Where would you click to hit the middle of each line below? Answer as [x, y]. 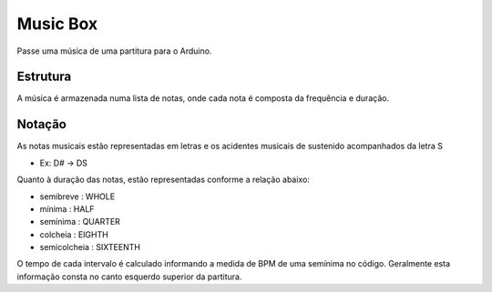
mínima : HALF [67, 208]
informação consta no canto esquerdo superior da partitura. [129, 277]
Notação [42, 124]
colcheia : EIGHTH [74, 234]
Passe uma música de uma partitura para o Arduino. [114, 51]
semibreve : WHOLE [77, 196]
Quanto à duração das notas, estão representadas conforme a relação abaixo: [163, 180]
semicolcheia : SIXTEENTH [90, 247]
